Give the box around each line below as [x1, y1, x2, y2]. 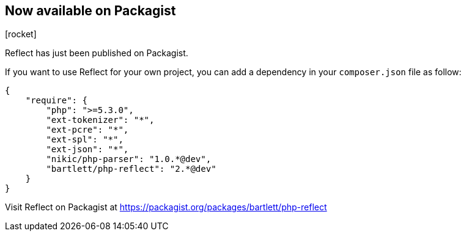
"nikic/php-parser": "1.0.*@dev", [46, 154, 212, 164]
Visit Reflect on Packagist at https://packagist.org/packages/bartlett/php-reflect [5, 202, 327, 213]
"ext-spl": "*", [46, 135, 124, 145]
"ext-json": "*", [46, 144, 129, 155]
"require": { [25, 95, 87, 106]
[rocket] [5, 29, 37, 40]
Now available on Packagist [5, 3, 176, 18]
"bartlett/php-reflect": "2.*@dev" [46, 164, 216, 174]
